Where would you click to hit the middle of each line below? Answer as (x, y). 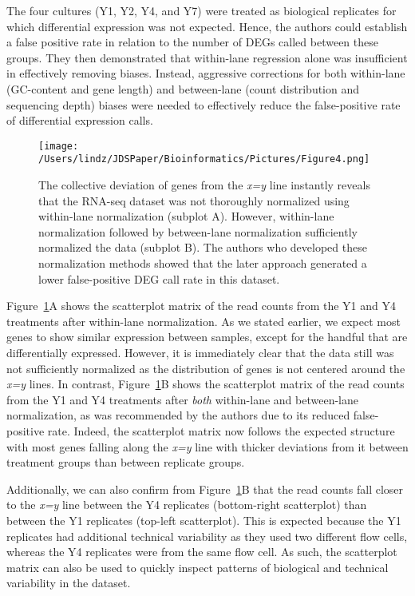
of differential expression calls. (80, 120)
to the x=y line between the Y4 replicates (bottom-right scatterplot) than (187, 505)
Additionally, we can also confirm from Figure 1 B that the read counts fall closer (205, 489)
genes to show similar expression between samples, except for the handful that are (207, 337)
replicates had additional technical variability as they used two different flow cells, (207, 536)
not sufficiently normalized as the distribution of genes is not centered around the (206, 368)
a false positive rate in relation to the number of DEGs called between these (192, 42)
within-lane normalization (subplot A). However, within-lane (186, 216)
